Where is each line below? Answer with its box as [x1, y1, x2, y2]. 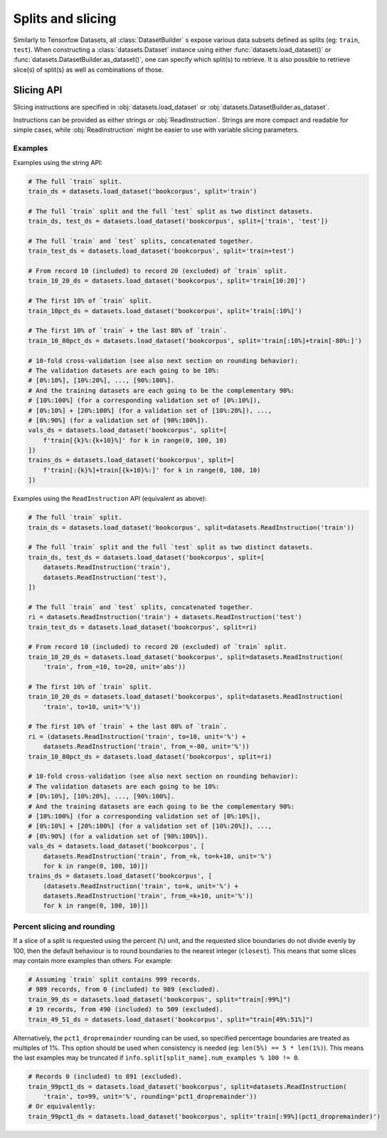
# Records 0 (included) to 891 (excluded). [28, 1073, 183, 1081]
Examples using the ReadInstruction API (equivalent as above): [13, 495, 207, 503]
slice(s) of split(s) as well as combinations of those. [13, 65, 164, 74]
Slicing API [13, 84, 63, 96]
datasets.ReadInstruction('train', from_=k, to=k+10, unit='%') [43, 852, 272, 860]
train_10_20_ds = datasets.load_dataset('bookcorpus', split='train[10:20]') [28, 277, 306, 285]
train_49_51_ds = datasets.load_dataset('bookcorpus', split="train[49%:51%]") [28, 1015, 314, 1023]
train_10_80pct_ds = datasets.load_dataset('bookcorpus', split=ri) [28, 752, 272, 761]
